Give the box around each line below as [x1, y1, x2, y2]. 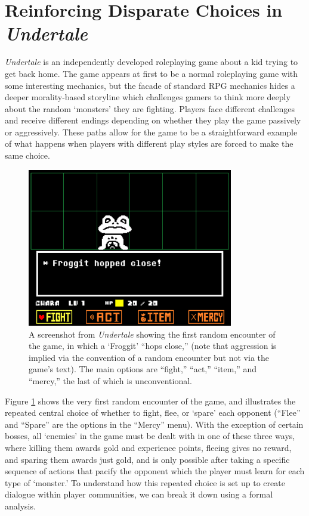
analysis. [5, 499, 36, 512]
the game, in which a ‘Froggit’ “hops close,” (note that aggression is [29, 339, 277, 352]
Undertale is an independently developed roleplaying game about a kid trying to [5, 55, 298, 68]
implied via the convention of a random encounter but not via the [29, 351, 269, 363]
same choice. [5, 149, 50, 162]
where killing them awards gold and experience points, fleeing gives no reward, [5, 441, 292, 453]
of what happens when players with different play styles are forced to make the [5, 137, 293, 150]
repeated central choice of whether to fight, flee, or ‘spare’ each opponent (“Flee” [5, 406, 301, 419]
